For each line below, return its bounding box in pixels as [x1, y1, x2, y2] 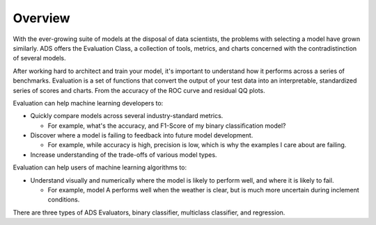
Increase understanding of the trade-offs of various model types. [30, 150, 217, 159]
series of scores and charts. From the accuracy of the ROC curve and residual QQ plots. [13, 86, 266, 94]
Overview [13, 10, 70, 26]
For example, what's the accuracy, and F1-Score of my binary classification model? [47, 122, 286, 130]
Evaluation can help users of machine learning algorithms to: [13, 163, 187, 172]
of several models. [13, 54, 66, 62]
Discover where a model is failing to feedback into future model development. [30, 131, 253, 140]
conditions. [47, 195, 80, 204]
